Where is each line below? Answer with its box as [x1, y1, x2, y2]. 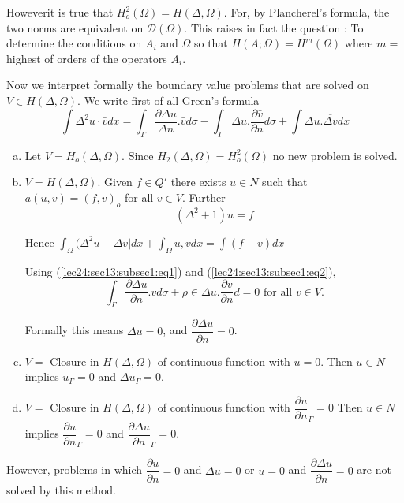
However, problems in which [6, 461, 143, 478]
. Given [97, 173, 133, 190]
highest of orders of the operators [6, 50, 167, 66]
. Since [122, 147, 154, 163]
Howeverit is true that [6, 4, 114, 20]
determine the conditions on [6, 35, 142, 51]
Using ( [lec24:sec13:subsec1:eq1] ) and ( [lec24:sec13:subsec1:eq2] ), [24, 263, 336, 279]
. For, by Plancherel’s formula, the [223, 4, 390, 20]
